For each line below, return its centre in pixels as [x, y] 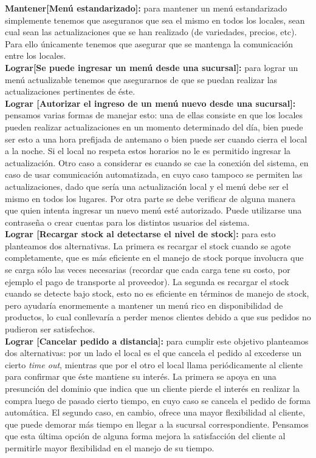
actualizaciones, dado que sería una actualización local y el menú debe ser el [147, 186]
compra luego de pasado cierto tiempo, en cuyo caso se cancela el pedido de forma [158, 400]
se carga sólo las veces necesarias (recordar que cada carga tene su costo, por [148, 270]
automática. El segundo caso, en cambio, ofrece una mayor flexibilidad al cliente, [155, 412]
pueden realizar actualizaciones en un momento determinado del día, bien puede [154, 126]
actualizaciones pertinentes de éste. [70, 91]
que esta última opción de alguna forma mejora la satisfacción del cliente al [145, 436]
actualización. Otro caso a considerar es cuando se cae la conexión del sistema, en [157, 162]
